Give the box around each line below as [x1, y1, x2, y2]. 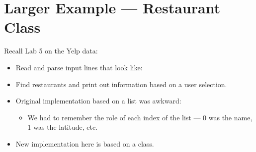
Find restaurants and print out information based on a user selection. [15, 79, 227, 89]
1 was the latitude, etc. [27, 122, 98, 132]
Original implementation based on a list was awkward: [15, 96, 181, 106]
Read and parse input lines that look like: [15, 62, 143, 72]
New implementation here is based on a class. [15, 138, 154, 149]
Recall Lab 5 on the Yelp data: [4, 46, 98, 56]
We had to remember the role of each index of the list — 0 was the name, [27, 112, 253, 122]
